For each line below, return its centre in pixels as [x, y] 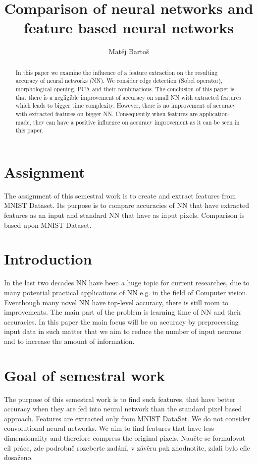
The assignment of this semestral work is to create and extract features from [120, 195]
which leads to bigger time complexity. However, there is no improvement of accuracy [126, 105]
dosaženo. [19, 457]
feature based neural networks [129, 28]
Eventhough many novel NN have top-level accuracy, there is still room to [116, 302]
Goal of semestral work [84, 375]
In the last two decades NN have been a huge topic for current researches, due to [127, 283]
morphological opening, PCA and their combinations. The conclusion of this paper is [125, 89]
